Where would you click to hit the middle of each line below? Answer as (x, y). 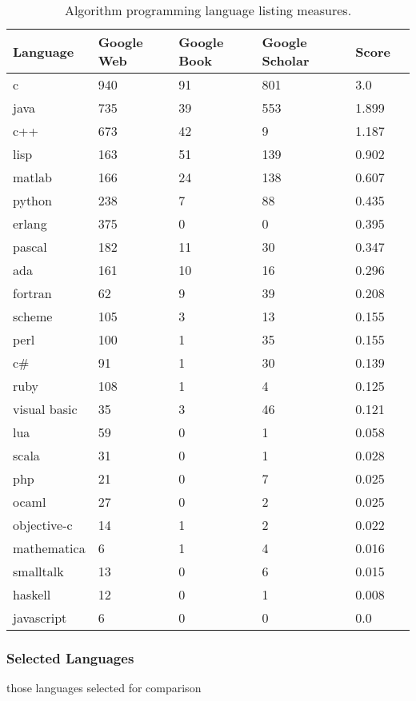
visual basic (45, 409)
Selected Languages (70, 657)
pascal (30, 247)
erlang (30, 223)
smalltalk (38, 571)
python (32, 200)
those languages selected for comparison (104, 688)
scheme (33, 316)
